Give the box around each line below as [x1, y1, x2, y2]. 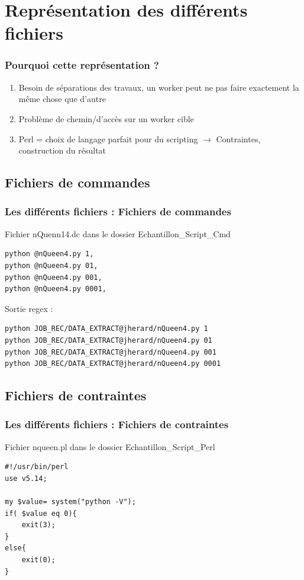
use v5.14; [5, 474, 47, 483]
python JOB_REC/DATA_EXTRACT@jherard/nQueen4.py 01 [5, 336, 212, 345]
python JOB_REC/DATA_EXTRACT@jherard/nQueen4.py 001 [5, 348, 216, 356]
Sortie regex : [5, 302, 53, 314]
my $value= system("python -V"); [5, 498, 136, 506]
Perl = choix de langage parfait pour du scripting [18, 132, 198, 145]
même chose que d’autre [18, 93, 106, 105]
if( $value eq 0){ [5, 509, 77, 518]
